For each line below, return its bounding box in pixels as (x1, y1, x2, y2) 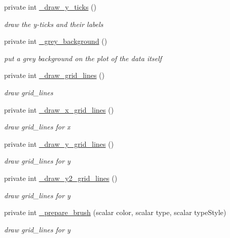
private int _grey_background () (4, 36, 107, 46)
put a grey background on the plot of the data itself (4, 52, 162, 63)
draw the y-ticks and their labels (4, 18, 104, 29)
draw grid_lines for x (4, 121, 70, 132)
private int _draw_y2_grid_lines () (4, 172, 117, 183)
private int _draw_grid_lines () (4, 70, 105, 81)
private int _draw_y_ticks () (4, 2, 97, 12)
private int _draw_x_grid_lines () (4, 104, 114, 115)
